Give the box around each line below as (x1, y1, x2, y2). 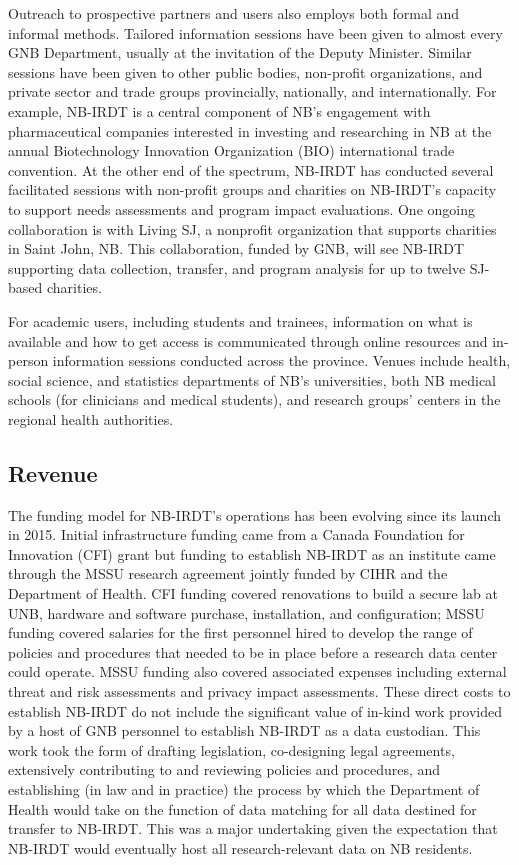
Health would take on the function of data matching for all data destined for (8, 798, 477, 819)
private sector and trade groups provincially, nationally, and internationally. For (8, 81, 497, 102)
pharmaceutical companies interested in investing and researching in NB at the (8, 120, 492, 141)
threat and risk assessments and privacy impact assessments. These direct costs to (8, 681, 511, 702)
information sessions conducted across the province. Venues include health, (52, 350, 511, 371)
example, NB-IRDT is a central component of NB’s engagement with (8, 100, 431, 121)
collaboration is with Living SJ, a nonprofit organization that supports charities (8, 218, 497, 239)
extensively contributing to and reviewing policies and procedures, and (8, 759, 441, 780)
